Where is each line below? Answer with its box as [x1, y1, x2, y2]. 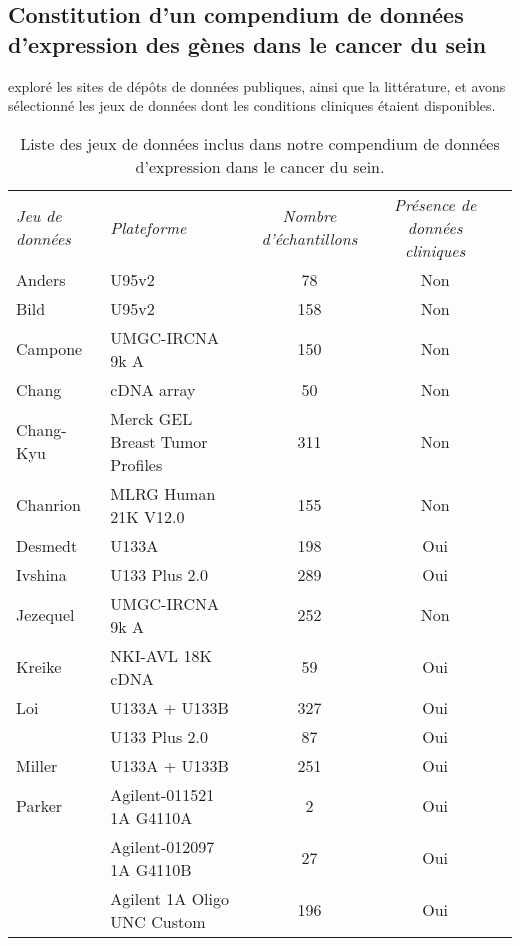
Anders [16, 267, 66, 291]
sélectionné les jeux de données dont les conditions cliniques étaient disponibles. [8, 95, 496, 116]
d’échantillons [261, 227, 358, 251]
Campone [16, 337, 83, 361]
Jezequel [16, 603, 75, 627]
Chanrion [16, 493, 81, 517]
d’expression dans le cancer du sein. [135, 154, 385, 178]
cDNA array [110, 377, 196, 401]
